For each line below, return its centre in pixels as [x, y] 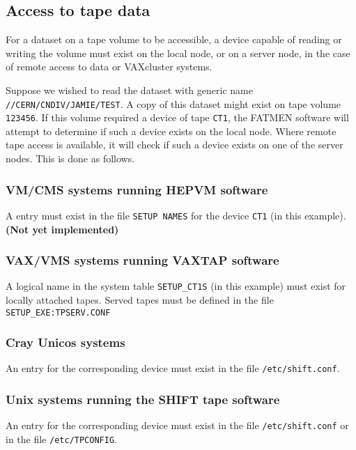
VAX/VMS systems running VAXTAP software [142, 260]
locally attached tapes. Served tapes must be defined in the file [140, 300]
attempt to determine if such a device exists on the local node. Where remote [171, 131]
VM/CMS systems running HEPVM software [137, 189]
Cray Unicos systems [65, 342]
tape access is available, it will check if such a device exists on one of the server [175, 145]
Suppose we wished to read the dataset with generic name [129, 90]
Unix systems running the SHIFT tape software [143, 399]
